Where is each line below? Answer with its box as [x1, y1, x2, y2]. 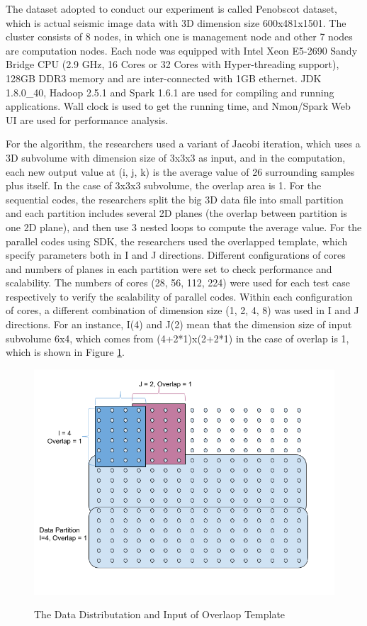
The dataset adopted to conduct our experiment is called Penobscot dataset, [6, 1, 338, 16]
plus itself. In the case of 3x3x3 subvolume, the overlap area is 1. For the [6, 178, 322, 193]
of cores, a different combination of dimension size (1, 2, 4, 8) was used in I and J [6, 303, 359, 318]
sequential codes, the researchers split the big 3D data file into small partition [6, 191, 344, 206]
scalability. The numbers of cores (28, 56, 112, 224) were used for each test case [6, 275, 350, 290]
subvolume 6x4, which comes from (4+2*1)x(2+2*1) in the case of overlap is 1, [6, 330, 349, 345]
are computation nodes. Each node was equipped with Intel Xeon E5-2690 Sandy [6, 43, 358, 57]
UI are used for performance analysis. [6, 112, 169, 127]
